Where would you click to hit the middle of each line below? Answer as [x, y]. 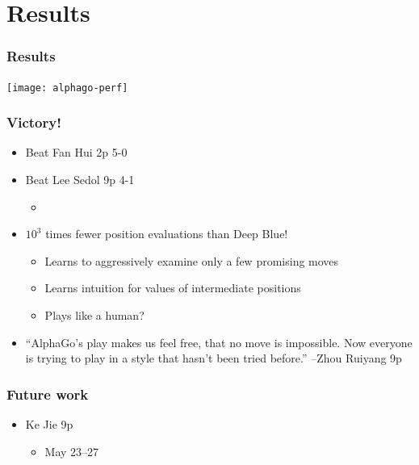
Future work [48, 394]
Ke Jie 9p [49, 424]
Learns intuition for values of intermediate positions [173, 288]
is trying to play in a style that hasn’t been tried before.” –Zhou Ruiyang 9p [214, 358]
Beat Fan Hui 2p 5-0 [76, 152]
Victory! [34, 122]
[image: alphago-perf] [67, 88]
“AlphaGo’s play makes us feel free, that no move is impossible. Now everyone [219, 342]
